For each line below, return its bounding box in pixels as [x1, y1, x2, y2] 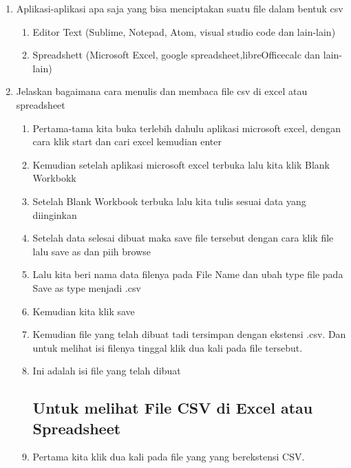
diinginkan [32, 207, 77, 222]
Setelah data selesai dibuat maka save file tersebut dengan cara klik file [32, 231, 334, 245]
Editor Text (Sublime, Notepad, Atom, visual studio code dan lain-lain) [32, 24, 336, 39]
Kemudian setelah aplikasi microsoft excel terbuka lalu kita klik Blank [32, 157, 330, 171]
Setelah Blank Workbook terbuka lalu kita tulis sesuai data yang [32, 193, 306, 208]
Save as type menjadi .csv [32, 280, 141, 295]
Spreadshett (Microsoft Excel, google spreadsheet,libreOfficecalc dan [32, 47, 321, 62]
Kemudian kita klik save [32, 304, 135, 318]
